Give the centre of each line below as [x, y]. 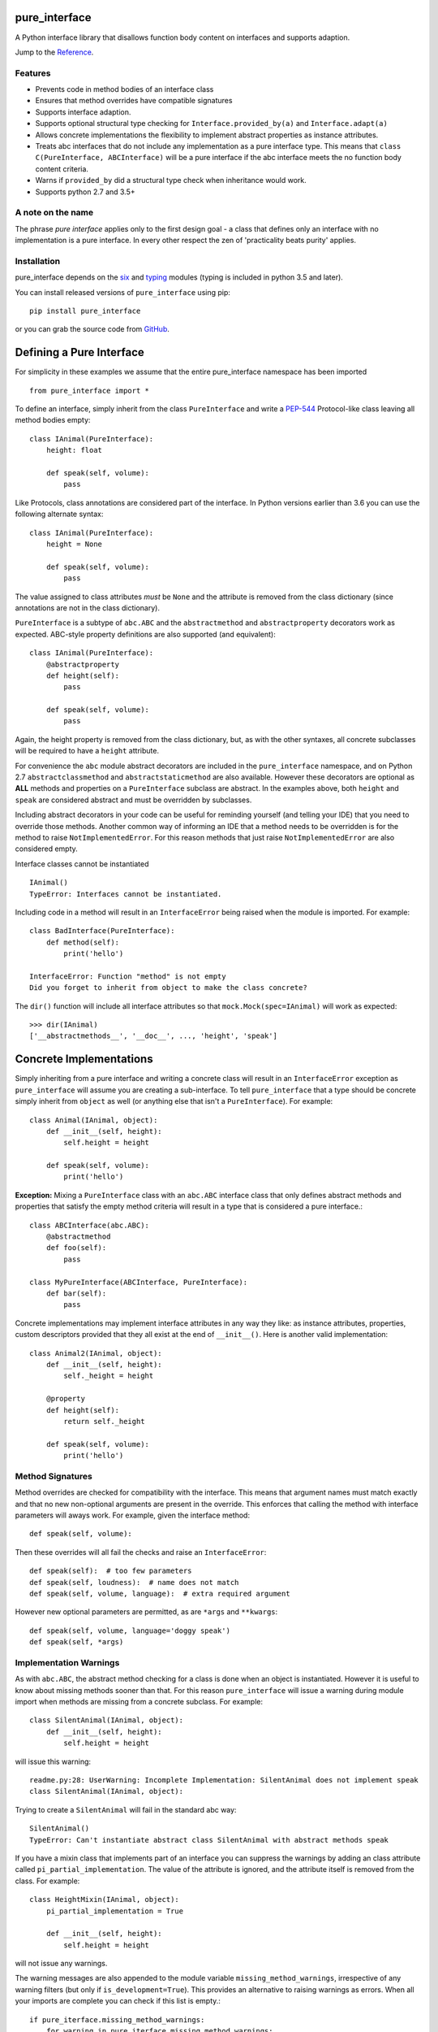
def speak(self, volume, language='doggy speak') [130, 1630]
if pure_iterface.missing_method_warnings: [117, 2019]
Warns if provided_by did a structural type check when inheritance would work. [171, 180]
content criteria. [62, 169]
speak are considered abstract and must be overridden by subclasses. [133, 800]
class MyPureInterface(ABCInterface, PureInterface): [138, 1282]
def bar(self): [76, 1294]
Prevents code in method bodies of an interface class [125, 89]
